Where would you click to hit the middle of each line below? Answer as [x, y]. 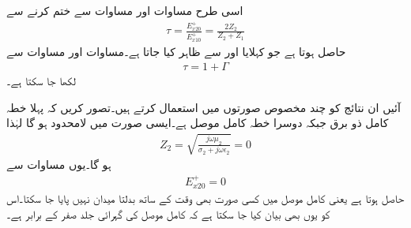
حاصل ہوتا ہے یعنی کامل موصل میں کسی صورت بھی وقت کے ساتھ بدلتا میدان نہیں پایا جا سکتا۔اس [205, 198]
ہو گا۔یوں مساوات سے [59, 164]
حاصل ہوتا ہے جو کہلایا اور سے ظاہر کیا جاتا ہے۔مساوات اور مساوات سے [176, 52]
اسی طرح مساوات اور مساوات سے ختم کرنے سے [125, 10]
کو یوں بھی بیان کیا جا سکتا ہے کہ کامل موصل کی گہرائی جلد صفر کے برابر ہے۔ [168, 213]
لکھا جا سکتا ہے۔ [41, 80]
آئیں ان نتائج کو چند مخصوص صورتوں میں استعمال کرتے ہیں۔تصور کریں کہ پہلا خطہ [204, 107]
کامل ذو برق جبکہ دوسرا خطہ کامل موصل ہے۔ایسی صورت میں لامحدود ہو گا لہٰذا [198, 123]
